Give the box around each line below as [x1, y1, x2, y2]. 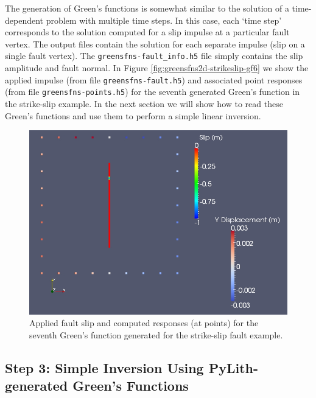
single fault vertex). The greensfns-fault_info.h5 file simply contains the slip [5, 49, 303, 62]
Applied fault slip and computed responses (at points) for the [29, 316, 259, 329]
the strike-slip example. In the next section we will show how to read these [5, 97, 283, 110]
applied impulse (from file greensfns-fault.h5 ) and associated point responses [5, 73, 303, 86]
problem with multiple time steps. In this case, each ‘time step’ [46, 13, 282, 26]
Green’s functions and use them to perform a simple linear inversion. [5, 109, 261, 122]
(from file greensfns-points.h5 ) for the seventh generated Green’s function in [5, 85, 300, 98]
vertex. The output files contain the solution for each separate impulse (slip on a [5, 37, 305, 50]
